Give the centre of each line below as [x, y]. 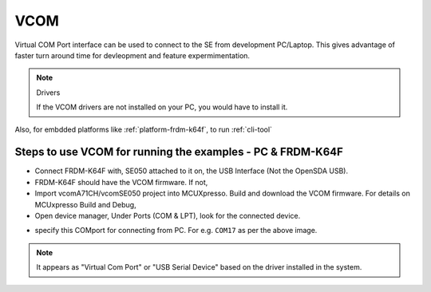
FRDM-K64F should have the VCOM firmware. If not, [121, 182]
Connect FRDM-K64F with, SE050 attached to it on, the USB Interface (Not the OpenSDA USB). [192, 171]
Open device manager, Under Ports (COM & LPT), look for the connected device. [168, 215]
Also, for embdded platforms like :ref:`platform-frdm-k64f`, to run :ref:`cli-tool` [144, 129]
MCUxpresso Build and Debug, [85, 204]
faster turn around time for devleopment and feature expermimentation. [132, 55]
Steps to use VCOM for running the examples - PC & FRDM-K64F [179, 152]
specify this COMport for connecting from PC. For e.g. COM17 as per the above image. [176, 231]
